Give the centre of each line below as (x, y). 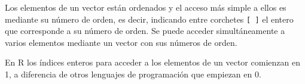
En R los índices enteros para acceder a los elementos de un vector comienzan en (152, 62)
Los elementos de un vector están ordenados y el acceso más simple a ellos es (146, 7)
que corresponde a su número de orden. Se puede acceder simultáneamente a (145, 31)
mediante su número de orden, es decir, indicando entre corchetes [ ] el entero (149, 19)
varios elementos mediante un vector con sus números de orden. (121, 42)
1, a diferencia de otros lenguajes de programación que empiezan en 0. (133, 74)
